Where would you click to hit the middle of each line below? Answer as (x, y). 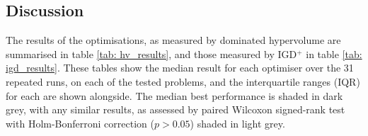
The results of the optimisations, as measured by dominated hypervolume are (173, 40)
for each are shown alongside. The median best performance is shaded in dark (174, 95)
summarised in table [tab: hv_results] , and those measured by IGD (151, 53)
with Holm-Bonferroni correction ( (80, 123)
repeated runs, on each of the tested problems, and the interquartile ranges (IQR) (183, 81)
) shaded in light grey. (237, 123)
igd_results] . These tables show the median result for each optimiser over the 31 (180, 68)
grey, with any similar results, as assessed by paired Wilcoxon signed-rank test (176, 109)
